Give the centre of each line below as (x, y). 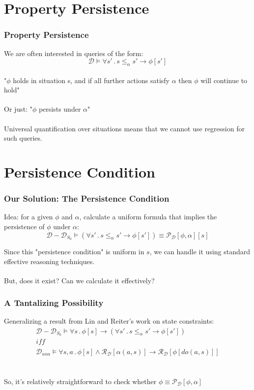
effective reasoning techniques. (49, 261)
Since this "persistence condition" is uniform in (74, 252)
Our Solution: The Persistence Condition (87, 198)
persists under (60, 109)
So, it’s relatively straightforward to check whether (80, 381)
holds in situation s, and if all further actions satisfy (91, 80)
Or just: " (18, 109)
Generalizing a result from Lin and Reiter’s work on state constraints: (109, 320)
